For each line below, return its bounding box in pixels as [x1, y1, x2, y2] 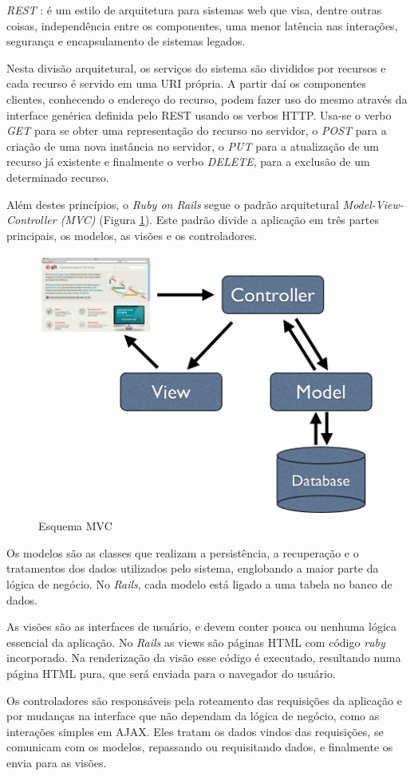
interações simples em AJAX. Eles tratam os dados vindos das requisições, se [6, 723, 384, 739]
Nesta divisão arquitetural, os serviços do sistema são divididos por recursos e [6, 59, 386, 76]
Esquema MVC [38, 518, 112, 534]
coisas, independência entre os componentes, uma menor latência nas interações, [6, 17, 398, 33]
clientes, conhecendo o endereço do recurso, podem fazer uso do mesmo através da [6, 90, 408, 107]
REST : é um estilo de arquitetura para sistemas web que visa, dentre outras [6, 2, 382, 18]
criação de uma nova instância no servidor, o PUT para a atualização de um [6, 137, 379, 154]
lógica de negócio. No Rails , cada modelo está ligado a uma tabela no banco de [6, 576, 392, 593]
